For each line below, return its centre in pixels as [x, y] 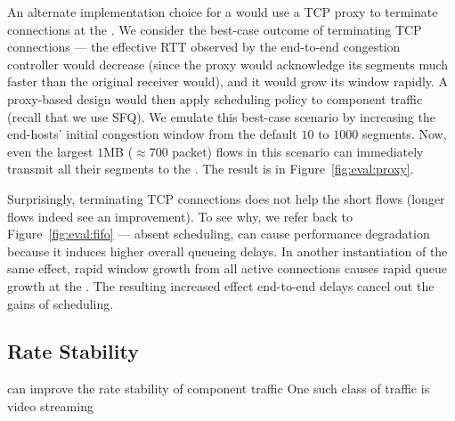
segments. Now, [404, 134]
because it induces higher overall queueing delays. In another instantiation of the [227, 251]
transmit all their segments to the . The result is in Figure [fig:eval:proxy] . [211, 169]
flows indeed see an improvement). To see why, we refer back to [180, 216]
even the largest [50, 151]
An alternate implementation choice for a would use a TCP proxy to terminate [223, 12]
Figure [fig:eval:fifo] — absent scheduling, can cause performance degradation [219, 234]
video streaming [50, 405]
